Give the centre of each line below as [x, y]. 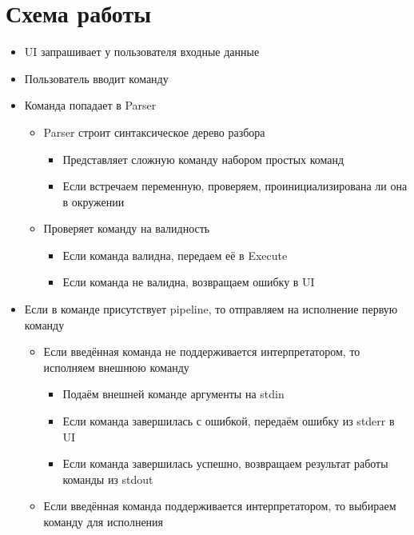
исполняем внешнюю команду [116, 367]
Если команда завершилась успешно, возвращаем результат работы [225, 463]
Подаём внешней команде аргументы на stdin [173, 394]
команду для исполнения [103, 521]
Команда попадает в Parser [90, 105]
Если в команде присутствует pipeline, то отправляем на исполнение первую [211, 309]
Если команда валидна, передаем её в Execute [175, 255]
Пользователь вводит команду [96, 78]
